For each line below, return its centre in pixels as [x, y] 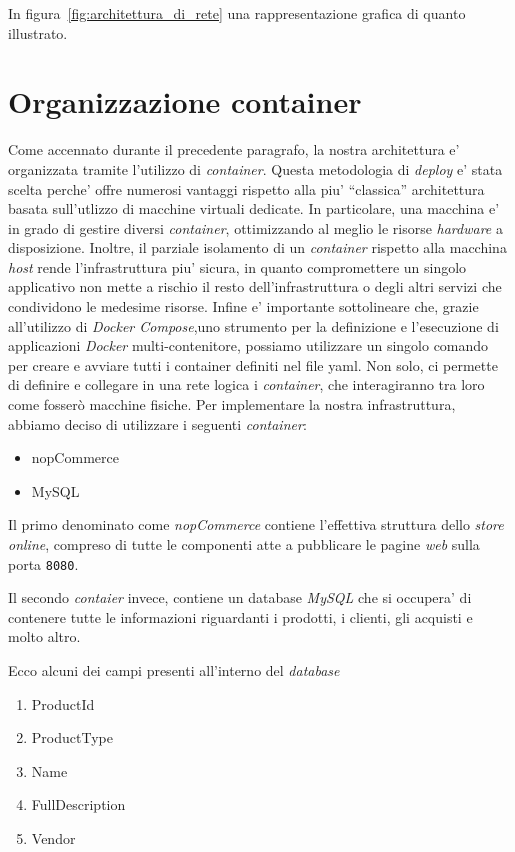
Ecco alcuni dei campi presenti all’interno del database [174, 670]
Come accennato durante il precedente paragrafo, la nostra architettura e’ [234, 149]
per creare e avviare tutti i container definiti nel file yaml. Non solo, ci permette [253, 364]
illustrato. [38, 32]
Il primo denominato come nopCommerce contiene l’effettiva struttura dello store [256, 524]
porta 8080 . [43, 563]
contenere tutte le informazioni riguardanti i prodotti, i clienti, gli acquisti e [240, 616]
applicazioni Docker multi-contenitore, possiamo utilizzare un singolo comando [248, 345]
